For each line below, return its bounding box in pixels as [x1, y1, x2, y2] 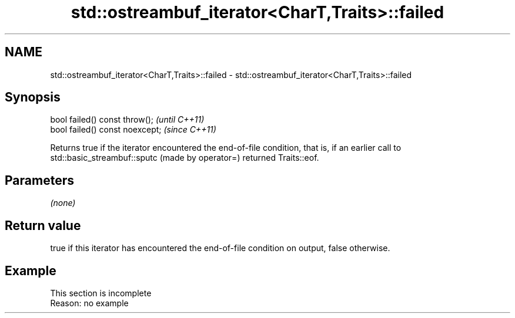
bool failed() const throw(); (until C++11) [50, 114, 205, 125]
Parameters [5, 172, 74, 188]
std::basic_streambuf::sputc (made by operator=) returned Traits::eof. [50, 153, 319, 163]
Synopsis [5, 90, 61, 105]
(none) [50, 198, 76, 208]
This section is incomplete [50, 287, 152, 298]
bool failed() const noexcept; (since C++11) [50, 124, 216, 135]
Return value [5, 218, 81, 233]
